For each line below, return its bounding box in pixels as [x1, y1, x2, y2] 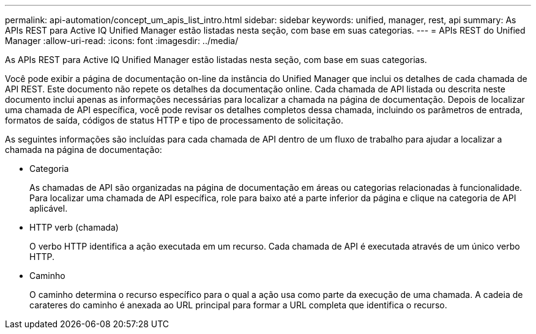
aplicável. [29, 203, 68, 213]
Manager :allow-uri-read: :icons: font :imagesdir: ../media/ [5, 35, 239, 46]
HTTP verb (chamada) [29, 222, 119, 232]
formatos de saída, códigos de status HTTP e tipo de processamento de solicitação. [5, 115, 343, 125]
